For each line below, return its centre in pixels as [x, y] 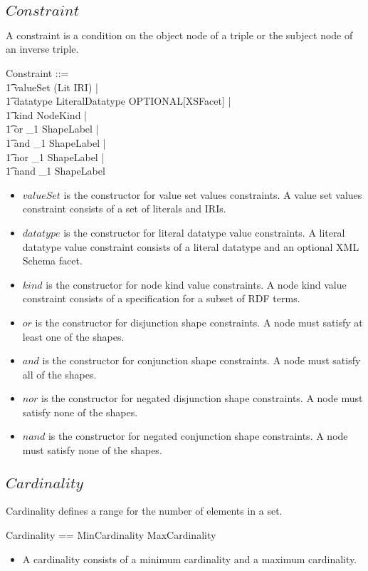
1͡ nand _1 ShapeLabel [56, 171]
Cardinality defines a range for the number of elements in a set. [144, 511]
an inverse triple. [42, 49]
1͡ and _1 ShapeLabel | [56, 142]
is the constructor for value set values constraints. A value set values [213, 194]
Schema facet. [52, 261]
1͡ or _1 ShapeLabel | [52, 129]
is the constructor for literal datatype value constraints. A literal [204, 232]
